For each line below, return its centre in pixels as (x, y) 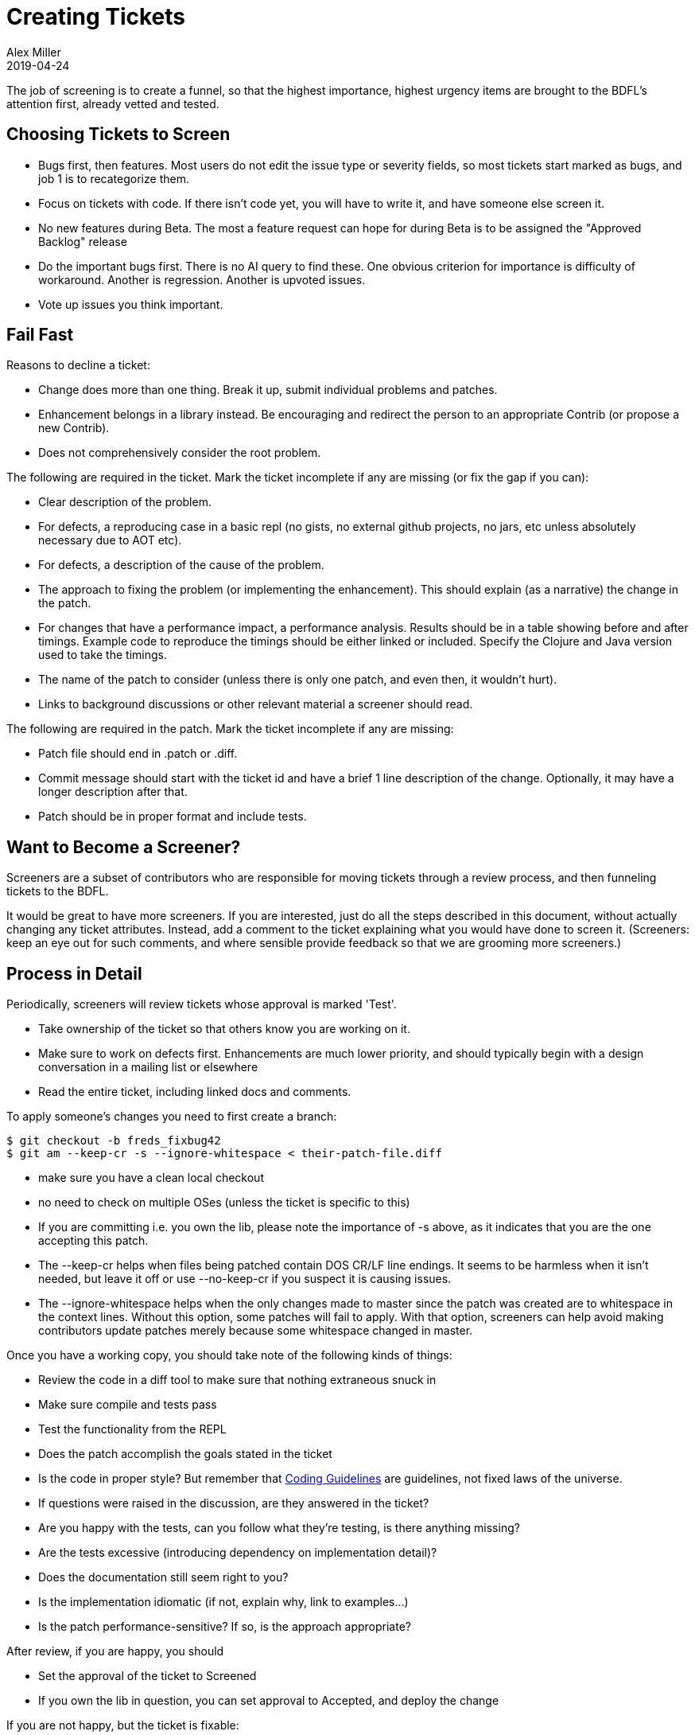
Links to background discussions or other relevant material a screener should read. (256, 704)
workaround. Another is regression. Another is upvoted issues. (202, 279)
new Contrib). (74, 428)
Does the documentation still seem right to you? (163, 1577)
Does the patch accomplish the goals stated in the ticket (185, 1454)
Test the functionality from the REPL (132, 1429)
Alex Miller (34, 52)
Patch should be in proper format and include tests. (173, 817)
